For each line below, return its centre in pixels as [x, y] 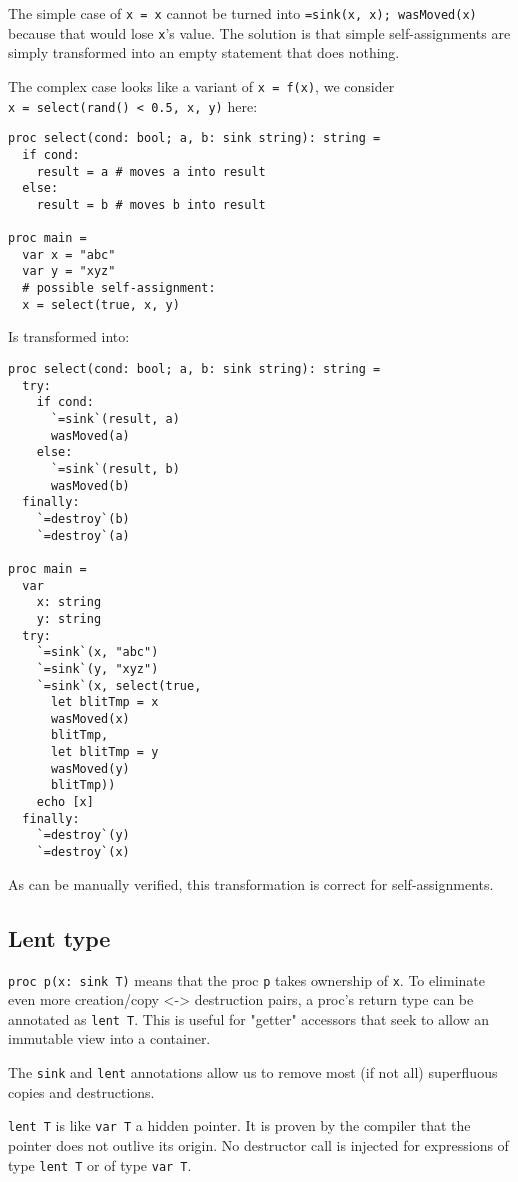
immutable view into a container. [109, 1038]
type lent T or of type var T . [100, 1164]
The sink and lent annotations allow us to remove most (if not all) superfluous [253, 1072]
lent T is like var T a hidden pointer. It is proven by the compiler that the [239, 1125]
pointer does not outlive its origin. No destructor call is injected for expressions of [258, 1144]
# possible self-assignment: [119, 288]
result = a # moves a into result [151, 171]
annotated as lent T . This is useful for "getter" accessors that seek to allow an [249, 1018]
